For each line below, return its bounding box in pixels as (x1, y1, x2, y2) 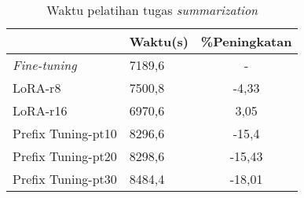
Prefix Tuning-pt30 (13, 170, 117, 188)
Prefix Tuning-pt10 (13, 124, 117, 142)
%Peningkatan (200, 32, 292, 50)
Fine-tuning (13, 56, 77, 74)
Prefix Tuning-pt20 (13, 147, 117, 165)
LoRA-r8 (13, 79, 61, 97)
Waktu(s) (129, 32, 189, 50)
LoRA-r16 (13, 101, 68, 119)
